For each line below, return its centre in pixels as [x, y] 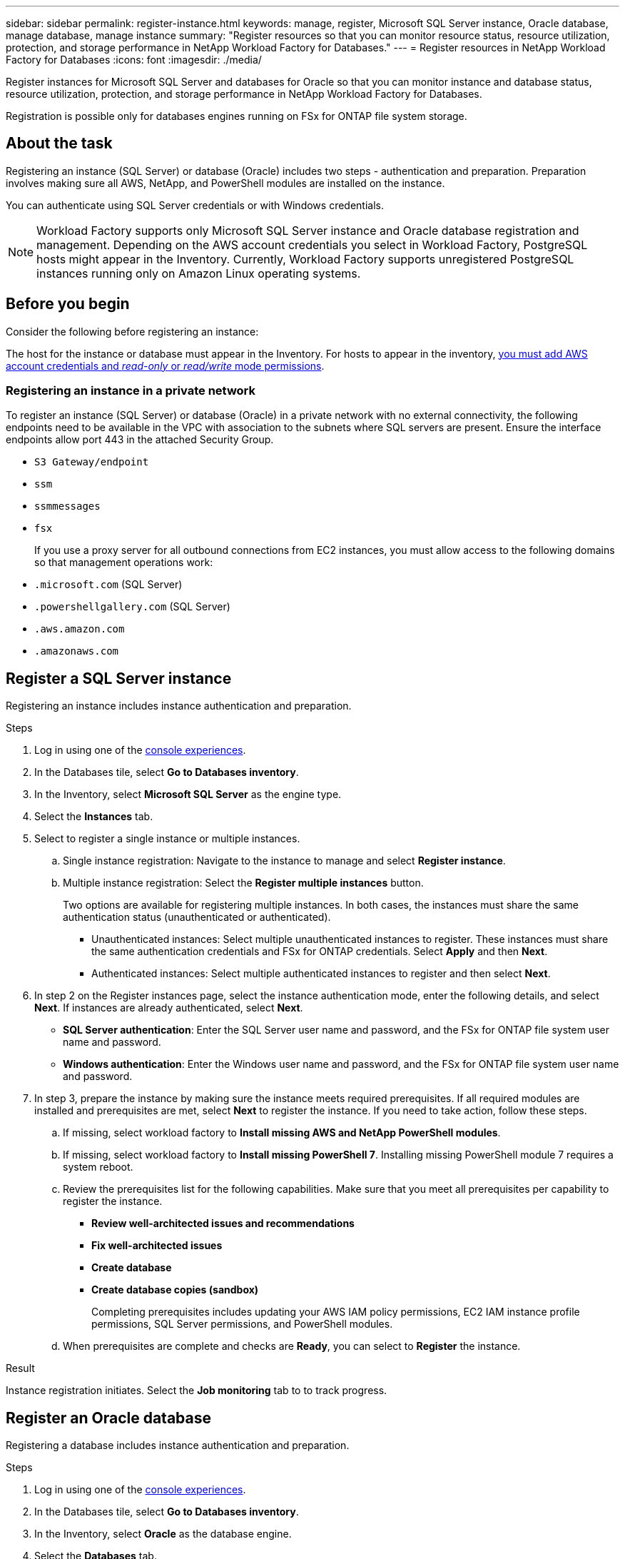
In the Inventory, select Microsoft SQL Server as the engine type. [188, 794]
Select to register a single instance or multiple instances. [167, 839]
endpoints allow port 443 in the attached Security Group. [140, 440]
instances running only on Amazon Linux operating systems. [199, 273]
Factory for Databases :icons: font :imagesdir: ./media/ [134, 60]
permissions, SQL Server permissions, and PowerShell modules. [242, 1324]
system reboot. [98, 1167]
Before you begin [68, 304]
